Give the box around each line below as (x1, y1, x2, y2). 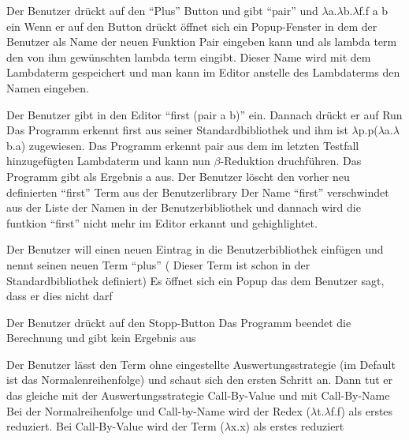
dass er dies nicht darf (6, 288, 113, 304)
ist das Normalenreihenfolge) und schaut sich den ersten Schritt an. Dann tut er (6, 371, 393, 388)
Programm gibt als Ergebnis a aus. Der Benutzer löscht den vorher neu (6, 167, 350, 184)
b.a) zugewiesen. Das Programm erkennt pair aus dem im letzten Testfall (6, 137, 359, 153)
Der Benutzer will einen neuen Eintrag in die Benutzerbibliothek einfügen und (6, 241, 384, 258)
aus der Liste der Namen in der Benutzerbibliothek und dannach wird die (6, 199, 361, 216)
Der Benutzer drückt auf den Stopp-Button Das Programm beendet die (6, 314, 351, 330)
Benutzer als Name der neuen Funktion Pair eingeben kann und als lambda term (6, 33, 397, 50)
